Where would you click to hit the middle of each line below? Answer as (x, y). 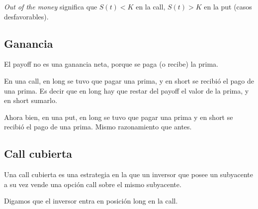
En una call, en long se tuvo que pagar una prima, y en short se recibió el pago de (129, 80)
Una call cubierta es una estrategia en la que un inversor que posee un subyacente (129, 174)
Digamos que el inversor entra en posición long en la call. (91, 201)
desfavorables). (26, 16)
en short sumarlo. (31, 100)
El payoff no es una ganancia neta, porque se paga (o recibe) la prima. (111, 64)
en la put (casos (228, 6)
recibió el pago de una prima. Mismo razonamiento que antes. (98, 127)
